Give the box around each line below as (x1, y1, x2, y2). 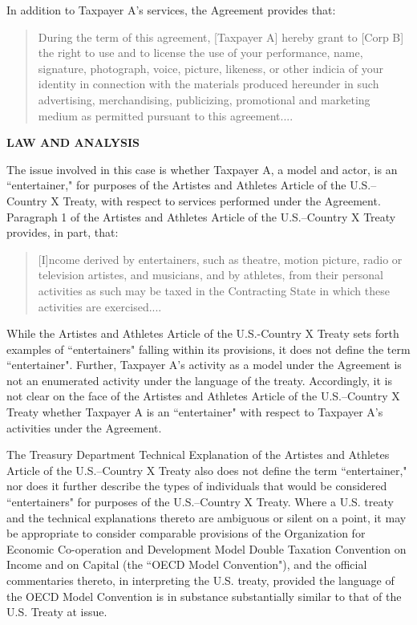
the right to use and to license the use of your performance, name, (38, 44, 363, 61)
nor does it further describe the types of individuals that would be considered (6, 477, 387, 494)
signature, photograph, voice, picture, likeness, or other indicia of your (38, 59, 384, 76)
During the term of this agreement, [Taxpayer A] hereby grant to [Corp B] (38, 28, 404, 45)
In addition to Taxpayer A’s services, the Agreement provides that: (6, 2, 336, 18)
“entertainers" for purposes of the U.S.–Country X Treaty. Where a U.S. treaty (6, 493, 394, 510)
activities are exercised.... (38, 298, 162, 315)
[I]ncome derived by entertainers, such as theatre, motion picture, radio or (38, 250, 403, 267)
